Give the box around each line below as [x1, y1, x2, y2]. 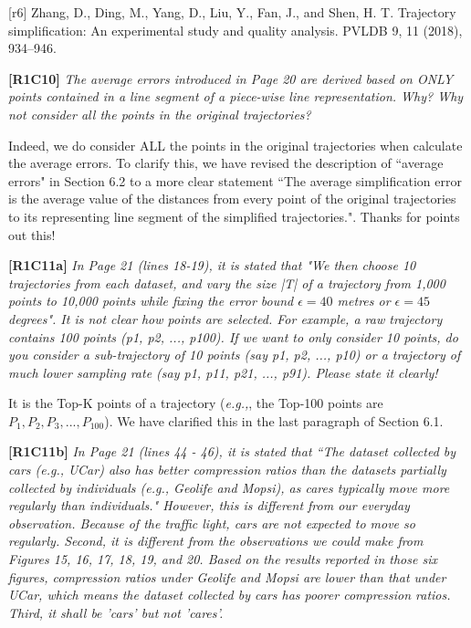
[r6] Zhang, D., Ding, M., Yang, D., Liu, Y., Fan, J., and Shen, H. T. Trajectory [8, 3, 456, 21]
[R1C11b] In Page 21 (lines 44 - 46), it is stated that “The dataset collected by [8, 442, 456, 461]
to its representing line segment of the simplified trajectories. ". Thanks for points [8, 206, 460, 225]
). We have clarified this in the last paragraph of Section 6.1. [104, 411, 444, 430]
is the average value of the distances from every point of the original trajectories [8, 189, 456, 208]
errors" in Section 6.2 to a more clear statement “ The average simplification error [8, 171, 462, 190]
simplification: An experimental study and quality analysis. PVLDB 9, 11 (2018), [8, 20, 463, 39]
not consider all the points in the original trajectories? [8, 104, 311, 123]
